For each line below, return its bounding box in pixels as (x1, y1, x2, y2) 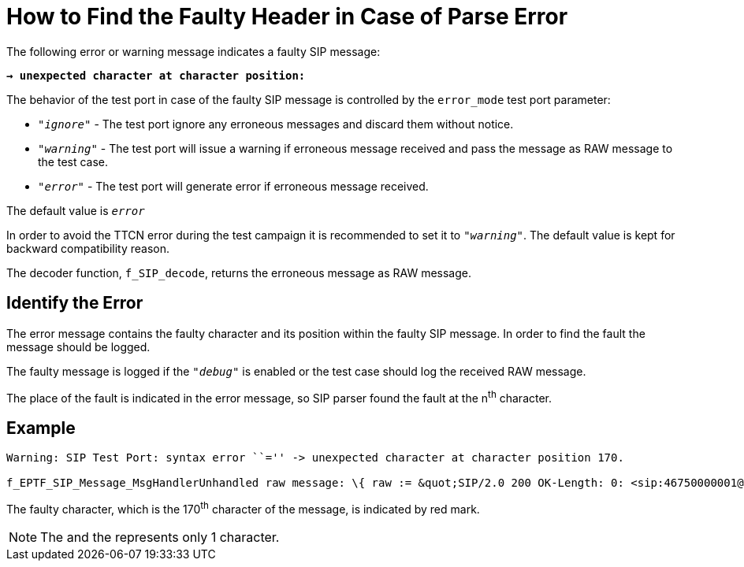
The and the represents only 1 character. (40, 528, 280, 545)
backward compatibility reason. (6, 241, 170, 255)
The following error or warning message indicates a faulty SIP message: (6, 44, 381, 58)
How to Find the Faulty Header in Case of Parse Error (6, 3, 568, 30)
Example (6, 417, 76, 438)
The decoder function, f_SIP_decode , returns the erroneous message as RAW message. (6, 265, 471, 280)
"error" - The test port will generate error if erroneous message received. (38, 179, 429, 193)
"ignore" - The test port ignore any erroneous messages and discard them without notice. (38, 117, 514, 131)
